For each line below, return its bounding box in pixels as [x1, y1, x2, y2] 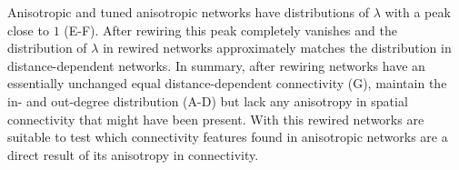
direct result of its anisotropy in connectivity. [7, 145, 259, 164]
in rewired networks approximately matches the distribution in [103, 38, 452, 57]
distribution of [7, 38, 87, 57]
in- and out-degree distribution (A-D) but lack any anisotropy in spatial [7, 91, 408, 110]
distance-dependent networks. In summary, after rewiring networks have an [7, 55, 425, 75]
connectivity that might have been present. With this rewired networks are [7, 109, 424, 128]
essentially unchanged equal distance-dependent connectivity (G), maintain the [7, 74, 447, 93]
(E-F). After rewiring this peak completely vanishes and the [64, 20, 397, 39]
